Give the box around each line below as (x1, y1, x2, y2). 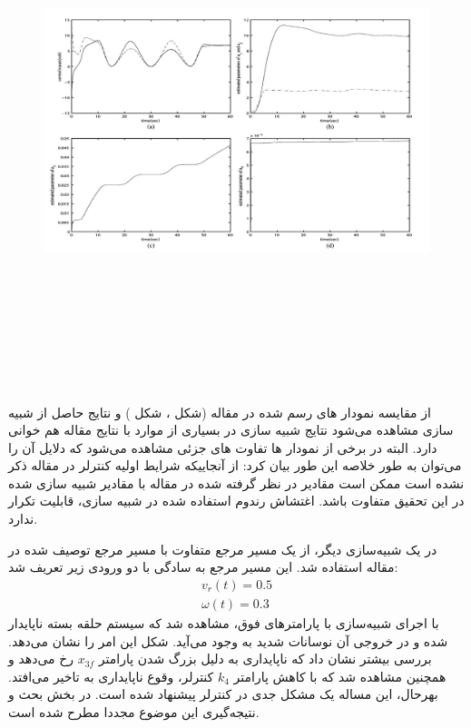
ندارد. (8, 509, 38, 528)
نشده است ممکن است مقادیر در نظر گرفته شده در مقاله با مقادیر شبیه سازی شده (8, 473, 465, 492)
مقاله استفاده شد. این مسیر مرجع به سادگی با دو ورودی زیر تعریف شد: (8, 557, 398, 576)
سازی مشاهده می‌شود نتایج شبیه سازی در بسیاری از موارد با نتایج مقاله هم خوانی (8, 420, 454, 439)
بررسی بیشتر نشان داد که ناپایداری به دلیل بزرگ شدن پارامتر (98, 649, 432, 668)
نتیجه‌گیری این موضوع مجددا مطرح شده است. (8, 702, 260, 721)
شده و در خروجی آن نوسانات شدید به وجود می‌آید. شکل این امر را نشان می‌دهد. (8, 631, 448, 650)
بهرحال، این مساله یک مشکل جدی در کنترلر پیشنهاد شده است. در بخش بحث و (8, 684, 438, 703)
